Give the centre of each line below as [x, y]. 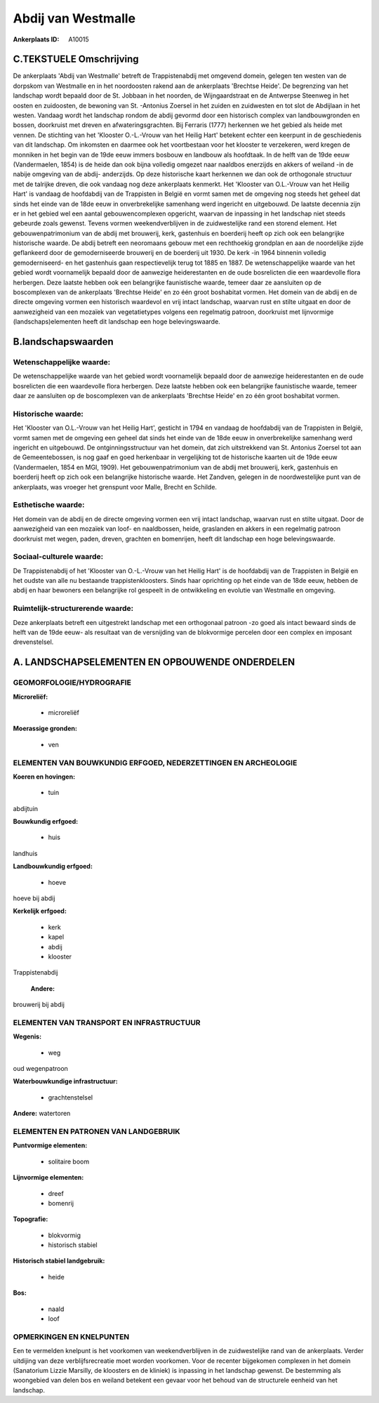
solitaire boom [69, 1161]
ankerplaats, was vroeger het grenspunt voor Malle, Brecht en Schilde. [115, 487]
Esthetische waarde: [49, 505]
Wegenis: [27, 1036]
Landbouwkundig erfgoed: [53, 867]
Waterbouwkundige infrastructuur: [66, 1081]
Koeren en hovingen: [44, 777]
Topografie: [31, 1219]
